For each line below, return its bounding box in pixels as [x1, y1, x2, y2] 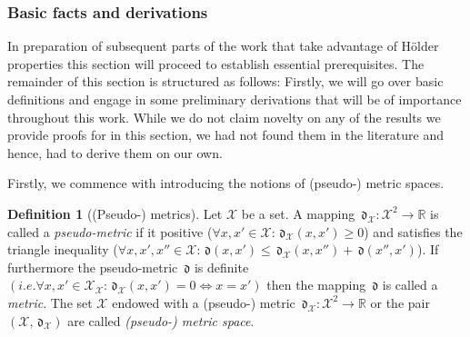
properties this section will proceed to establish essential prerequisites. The [7, 54, 425, 73]
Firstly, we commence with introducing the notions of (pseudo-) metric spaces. [7, 173, 445, 193]
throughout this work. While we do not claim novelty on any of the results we [7, 107, 441, 126]
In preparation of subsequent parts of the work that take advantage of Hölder [7, 36, 439, 55]
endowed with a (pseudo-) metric [112, 292, 295, 312]
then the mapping [266, 275, 366, 294]
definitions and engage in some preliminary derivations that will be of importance [7, 90, 462, 108]
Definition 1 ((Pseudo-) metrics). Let [7, 203, 223, 223]
